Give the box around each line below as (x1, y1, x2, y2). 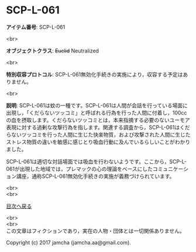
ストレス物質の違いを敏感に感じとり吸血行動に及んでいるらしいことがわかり (6, 138, 191, 145)
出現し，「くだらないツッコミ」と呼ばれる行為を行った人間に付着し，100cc (6, 109, 187, 116)
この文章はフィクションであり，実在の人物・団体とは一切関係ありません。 (6, 227, 185, 234)
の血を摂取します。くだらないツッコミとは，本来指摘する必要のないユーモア (6, 116, 190, 123)
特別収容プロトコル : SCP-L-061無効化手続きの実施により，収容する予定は (6, 71, 183, 78)
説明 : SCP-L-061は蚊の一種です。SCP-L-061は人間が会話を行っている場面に (6, 101, 188, 108)
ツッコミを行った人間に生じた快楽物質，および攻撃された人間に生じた (21, 131, 191, 138)
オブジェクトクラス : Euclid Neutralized (6, 47, 99, 54)
